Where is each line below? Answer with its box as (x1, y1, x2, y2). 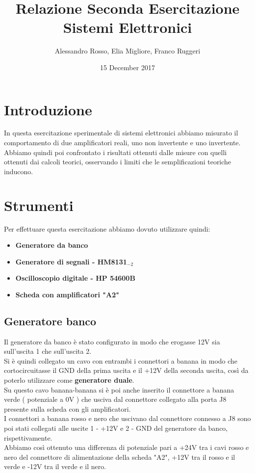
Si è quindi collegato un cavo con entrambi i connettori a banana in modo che (4, 355, 238, 366)
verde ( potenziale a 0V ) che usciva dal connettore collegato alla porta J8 (4, 394, 227, 404)
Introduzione (4, 99, 92, 119)
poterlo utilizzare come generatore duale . (4, 375, 134, 385)
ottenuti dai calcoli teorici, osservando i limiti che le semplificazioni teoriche (4, 157, 231, 167)
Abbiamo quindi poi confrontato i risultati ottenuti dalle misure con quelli (4, 147, 227, 157)
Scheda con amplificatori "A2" (15, 289, 119, 299)
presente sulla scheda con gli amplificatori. (4, 403, 131, 414)
